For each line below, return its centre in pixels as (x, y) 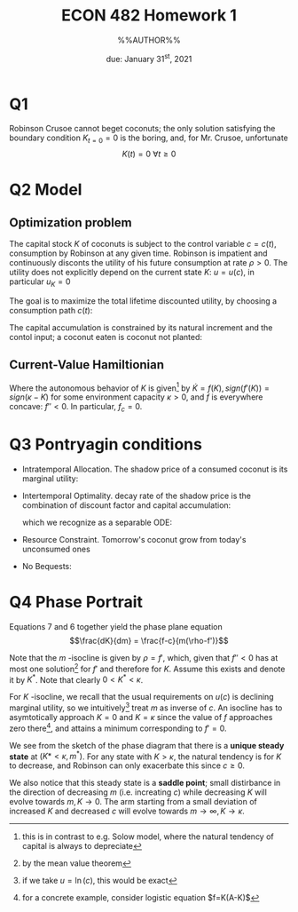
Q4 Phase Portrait (76, 603)
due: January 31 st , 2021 (149, 58)
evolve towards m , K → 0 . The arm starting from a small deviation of (133, 802)
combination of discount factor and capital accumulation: (126, 505)
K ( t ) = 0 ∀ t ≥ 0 (149, 154)
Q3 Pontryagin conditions (106, 444)
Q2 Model (46, 190)
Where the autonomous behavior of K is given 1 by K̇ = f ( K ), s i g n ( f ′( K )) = (140, 387)
